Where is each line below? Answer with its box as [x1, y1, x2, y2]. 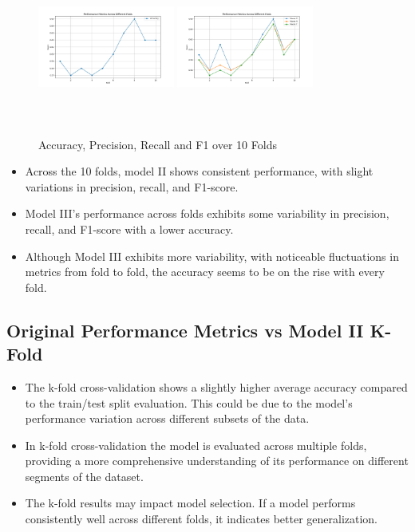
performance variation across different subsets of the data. [25, 410, 310, 427]
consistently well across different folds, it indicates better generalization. [25, 510, 378, 527]
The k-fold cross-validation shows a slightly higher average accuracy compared [25, 378, 408, 395]
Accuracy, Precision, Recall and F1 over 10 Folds [38, 136, 277, 152]
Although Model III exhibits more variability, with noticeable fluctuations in [25, 247, 399, 264]
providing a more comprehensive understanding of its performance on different [25, 452, 409, 469]
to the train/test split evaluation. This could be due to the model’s [25, 394, 353, 411]
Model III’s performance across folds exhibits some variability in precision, [25, 205, 389, 222]
